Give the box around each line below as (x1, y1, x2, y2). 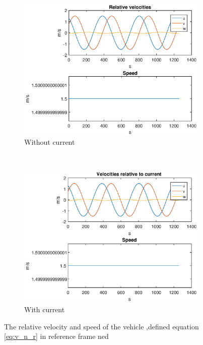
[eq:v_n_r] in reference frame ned (4, 331, 109, 341)
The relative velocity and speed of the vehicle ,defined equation (4, 321, 199, 331)
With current (24, 304, 65, 315)
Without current (24, 137, 75, 147)
